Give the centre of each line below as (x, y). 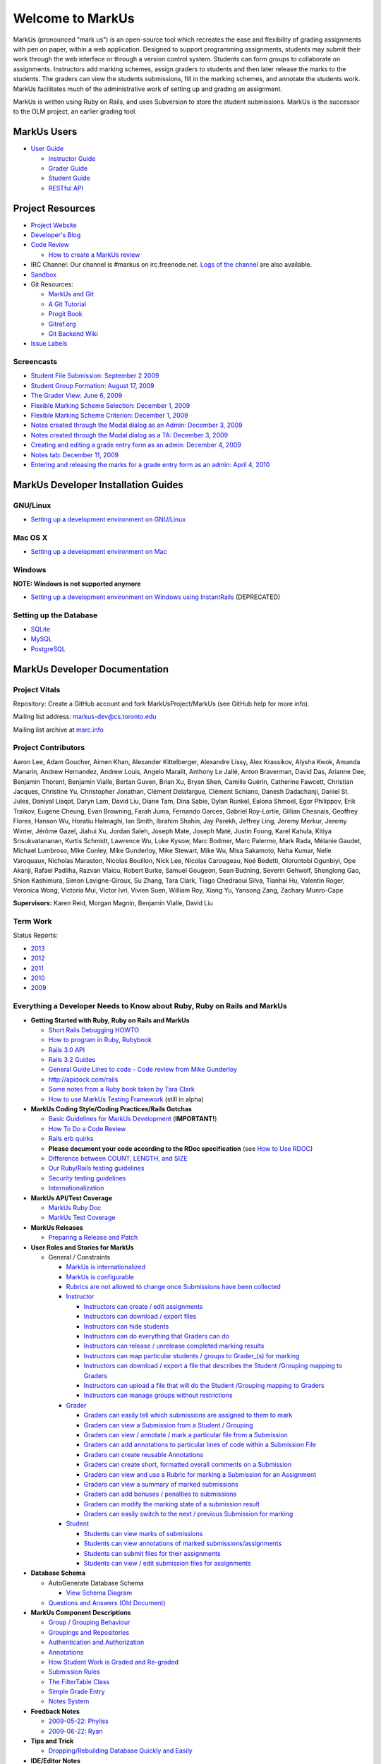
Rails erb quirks (71, 1139)
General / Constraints (79, 1257)
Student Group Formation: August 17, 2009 (92, 385)
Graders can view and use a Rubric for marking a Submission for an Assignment (200, 1474)
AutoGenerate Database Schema (96, 1583)
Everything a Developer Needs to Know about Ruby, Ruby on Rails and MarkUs (150, 1006)
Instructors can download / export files (140, 1317)
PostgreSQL (48, 648)
